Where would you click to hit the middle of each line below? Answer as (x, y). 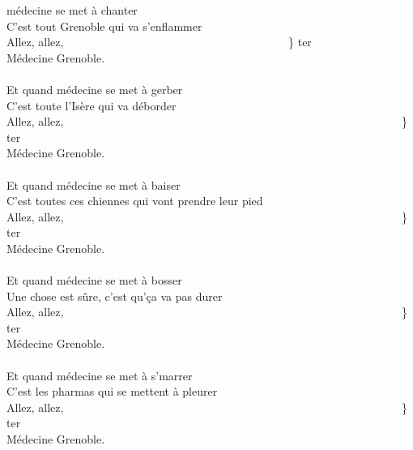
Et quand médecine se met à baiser (94, 184)
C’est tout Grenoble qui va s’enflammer (104, 26)
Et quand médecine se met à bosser (94, 280)
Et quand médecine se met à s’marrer (100, 375)
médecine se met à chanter (72, 10)
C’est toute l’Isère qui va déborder (92, 105)
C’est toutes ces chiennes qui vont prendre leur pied (135, 201)
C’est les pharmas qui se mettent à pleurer (112, 391)
